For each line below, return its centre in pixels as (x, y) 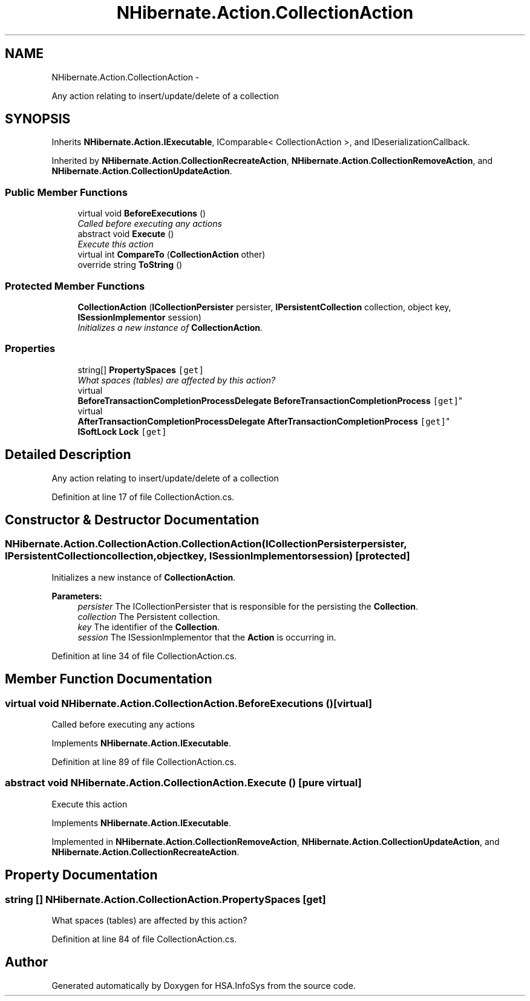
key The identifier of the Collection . (149, 627)
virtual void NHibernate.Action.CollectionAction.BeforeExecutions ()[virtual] (188, 703)
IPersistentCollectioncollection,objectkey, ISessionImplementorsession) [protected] (208, 556)
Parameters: (77, 596)
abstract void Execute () (126, 234)
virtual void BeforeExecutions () (142, 214)
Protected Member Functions (75, 286)
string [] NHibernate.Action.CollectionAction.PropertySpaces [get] (165, 899)
